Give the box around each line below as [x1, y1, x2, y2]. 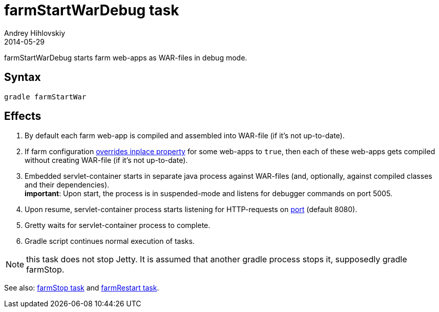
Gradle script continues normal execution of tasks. [25, 237, 195, 246]
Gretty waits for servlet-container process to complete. [25, 221, 211, 230]
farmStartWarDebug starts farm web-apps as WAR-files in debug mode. [4, 53, 247, 62]
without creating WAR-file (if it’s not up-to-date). [25, 156, 188, 165]
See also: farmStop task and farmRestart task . [4, 283, 159, 293]
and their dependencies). [25, 180, 110, 190]
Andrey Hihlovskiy [4, 28, 66, 37]
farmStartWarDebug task [4, 2, 179, 19]
